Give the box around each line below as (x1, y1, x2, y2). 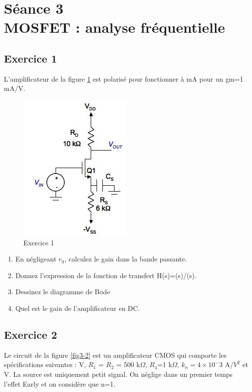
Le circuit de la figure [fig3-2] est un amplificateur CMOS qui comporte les (4, 349, 227, 360)
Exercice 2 (4, 327, 57, 342)
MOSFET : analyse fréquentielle (4, 17, 225, 37)
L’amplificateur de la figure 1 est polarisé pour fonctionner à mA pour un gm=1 (4, 73, 244, 84)
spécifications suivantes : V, (4, 359, 86, 370)
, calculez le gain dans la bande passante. (64, 254, 187, 264)
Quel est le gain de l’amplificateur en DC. (15, 303, 140, 313)
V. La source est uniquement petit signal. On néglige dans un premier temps (4, 369, 233, 379)
